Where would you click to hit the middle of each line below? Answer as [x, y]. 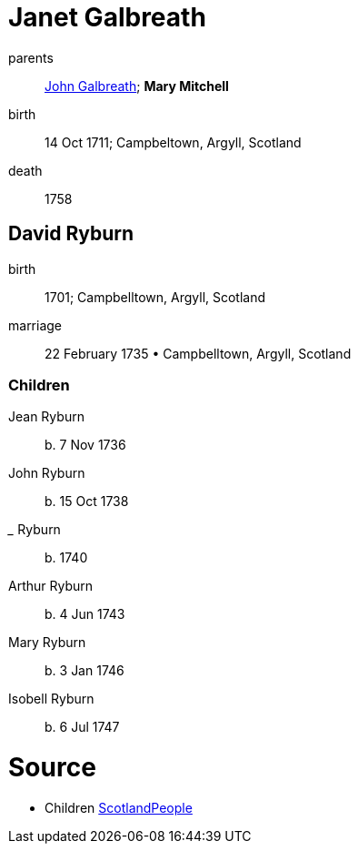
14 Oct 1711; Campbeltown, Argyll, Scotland [173, 142]
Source [52, 768]
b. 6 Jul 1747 [82, 727]
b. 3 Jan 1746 [85, 671]
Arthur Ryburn [51, 586]
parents [31, 57]
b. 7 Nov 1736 [85, 445]
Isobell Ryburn [51, 699]
